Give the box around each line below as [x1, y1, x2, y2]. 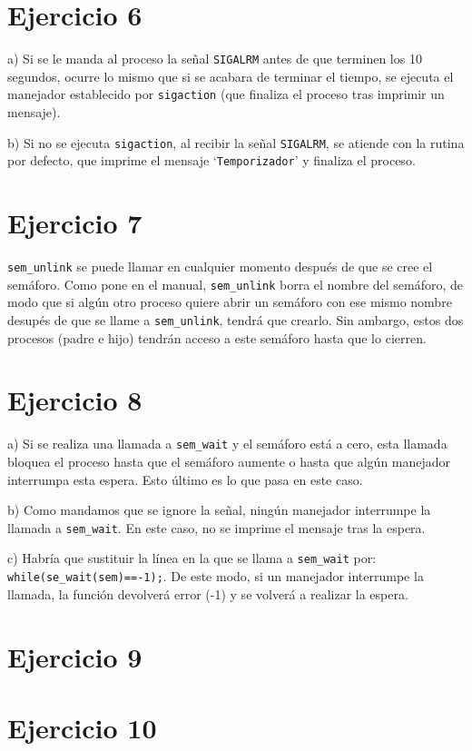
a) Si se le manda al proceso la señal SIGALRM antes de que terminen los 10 [7, 49, 422, 68]
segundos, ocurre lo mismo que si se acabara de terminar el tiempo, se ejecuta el [7, 66, 454, 85]
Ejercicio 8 [7, 381, 143, 419]
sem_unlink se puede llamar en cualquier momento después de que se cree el [7, 257, 433, 276]
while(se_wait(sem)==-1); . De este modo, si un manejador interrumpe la [7, 567, 424, 586]
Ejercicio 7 [7, 204, 143, 242]
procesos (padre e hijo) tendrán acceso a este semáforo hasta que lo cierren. [7, 328, 427, 347]
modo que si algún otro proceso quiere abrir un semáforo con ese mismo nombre [7, 292, 452, 311]
